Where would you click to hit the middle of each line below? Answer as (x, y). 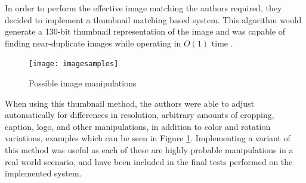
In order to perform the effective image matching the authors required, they (143, 8)
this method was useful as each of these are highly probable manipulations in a (149, 150)
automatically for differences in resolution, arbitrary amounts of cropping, (140, 115)
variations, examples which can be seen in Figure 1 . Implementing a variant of (148, 138)
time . (222, 43)
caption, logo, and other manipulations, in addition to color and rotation (138, 126)
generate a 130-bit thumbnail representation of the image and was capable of (145, 31)
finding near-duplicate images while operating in (93, 43)
